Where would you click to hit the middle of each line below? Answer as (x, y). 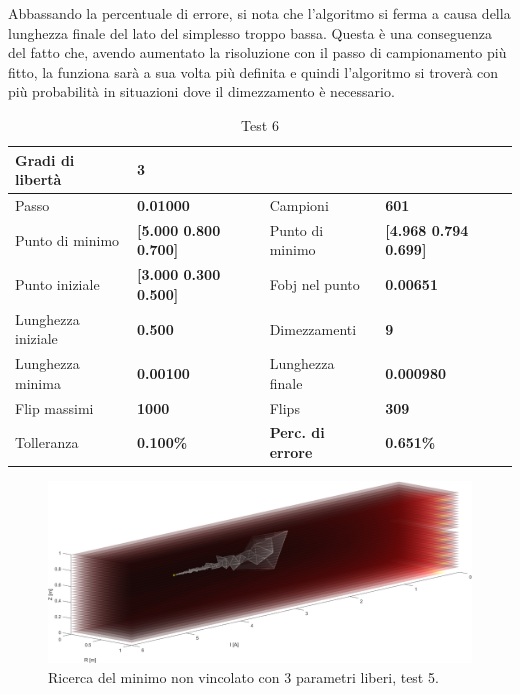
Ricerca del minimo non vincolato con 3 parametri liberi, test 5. (243, 676)
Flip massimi (54, 407)
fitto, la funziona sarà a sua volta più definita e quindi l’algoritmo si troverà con (253, 71)
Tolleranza (47, 442)
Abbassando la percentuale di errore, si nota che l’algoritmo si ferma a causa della (259, 13)
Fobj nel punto (314, 284)
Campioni (299, 205)
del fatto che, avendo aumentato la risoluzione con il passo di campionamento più (257, 52)
